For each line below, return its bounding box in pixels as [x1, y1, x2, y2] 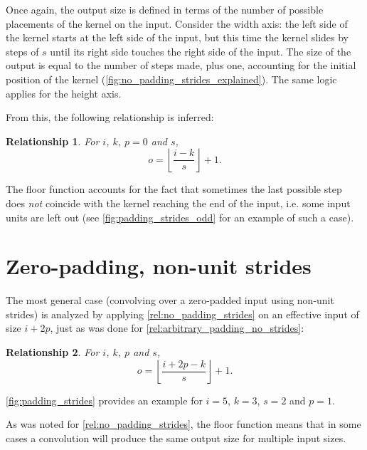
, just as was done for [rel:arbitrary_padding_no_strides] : [50, 320, 304, 335]
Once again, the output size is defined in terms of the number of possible [6, 2, 324, 16]
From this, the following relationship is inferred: [6, 110, 214, 125]
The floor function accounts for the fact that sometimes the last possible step [6, 182, 342, 197]
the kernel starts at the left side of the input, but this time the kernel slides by [6, 30, 349, 45]
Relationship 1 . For [6, 133, 100, 148]
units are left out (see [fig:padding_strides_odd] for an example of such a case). [6, 209, 354, 224]
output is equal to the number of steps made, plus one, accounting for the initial [6, 58, 356, 73]
